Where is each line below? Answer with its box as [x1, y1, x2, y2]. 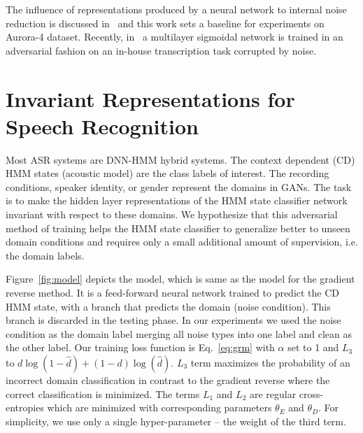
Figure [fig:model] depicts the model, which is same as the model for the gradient [6, 271, 355, 286]
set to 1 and [287, 340, 339, 355]
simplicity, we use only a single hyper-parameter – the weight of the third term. [6, 413, 346, 428]
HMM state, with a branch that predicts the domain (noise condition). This [6, 299, 331, 313]
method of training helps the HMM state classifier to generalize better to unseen [6, 220, 350, 235]
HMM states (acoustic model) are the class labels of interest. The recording [6, 166, 329, 180]
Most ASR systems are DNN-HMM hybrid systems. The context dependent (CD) [6, 152, 355, 166]
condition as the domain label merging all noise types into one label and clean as [6, 326, 353, 341]
